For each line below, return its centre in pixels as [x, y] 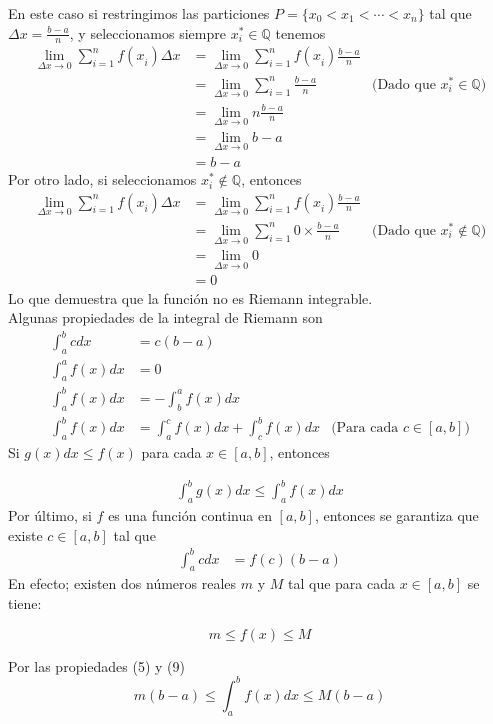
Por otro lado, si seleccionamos [102, 179]
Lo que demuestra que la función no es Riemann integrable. [190, 297]
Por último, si [50, 514]
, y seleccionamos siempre [147, 32]
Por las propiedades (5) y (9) [96, 665]
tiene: [25, 603]
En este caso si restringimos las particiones [139, 13]
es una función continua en [190, 514]
